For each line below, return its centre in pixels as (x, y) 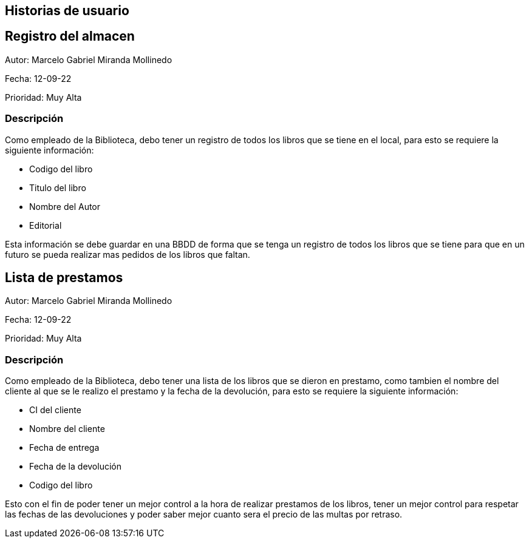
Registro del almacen (70, 36)
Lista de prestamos (64, 278)
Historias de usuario (67, 11)
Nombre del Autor (65, 206)
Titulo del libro (58, 187)
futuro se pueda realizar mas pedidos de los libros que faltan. (128, 254)
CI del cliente (55, 410)
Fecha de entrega (64, 448)
